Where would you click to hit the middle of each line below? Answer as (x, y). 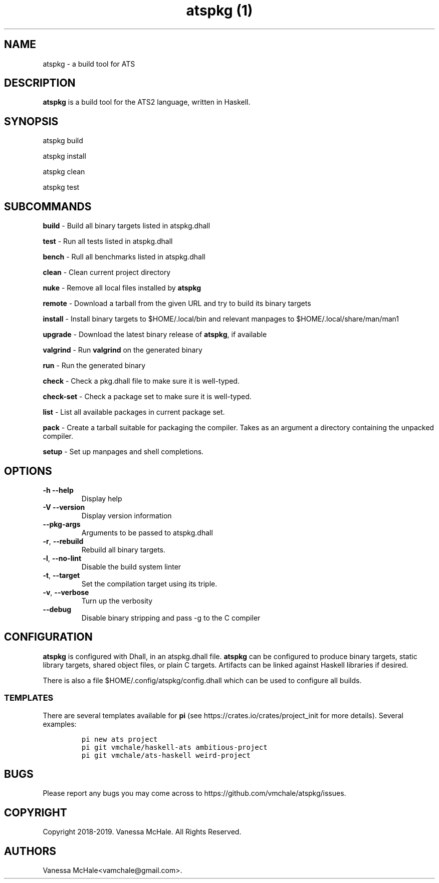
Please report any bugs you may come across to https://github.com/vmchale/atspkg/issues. (194, 793)
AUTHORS (30, 851)
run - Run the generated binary (94, 366)
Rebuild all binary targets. (124, 549)
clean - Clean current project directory (107, 272)
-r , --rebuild (63, 541)
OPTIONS (28, 471)
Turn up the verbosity (117, 601)
